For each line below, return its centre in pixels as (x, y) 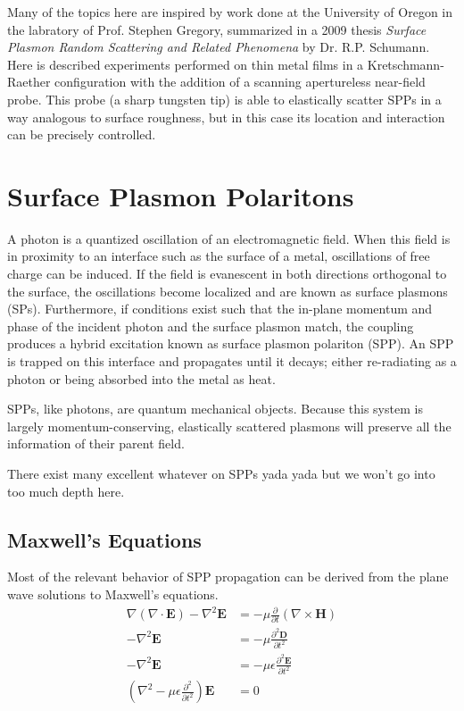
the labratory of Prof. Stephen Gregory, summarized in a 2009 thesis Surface (217, 29)
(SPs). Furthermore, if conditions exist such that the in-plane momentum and (220, 309)
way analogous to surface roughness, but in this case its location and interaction (226, 117)
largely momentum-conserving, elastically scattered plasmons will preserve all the (229, 426)
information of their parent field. (96, 443)
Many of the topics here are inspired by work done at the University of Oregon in (230, 12)
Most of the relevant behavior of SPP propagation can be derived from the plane (228, 577)
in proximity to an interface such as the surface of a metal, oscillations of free (219, 256)
